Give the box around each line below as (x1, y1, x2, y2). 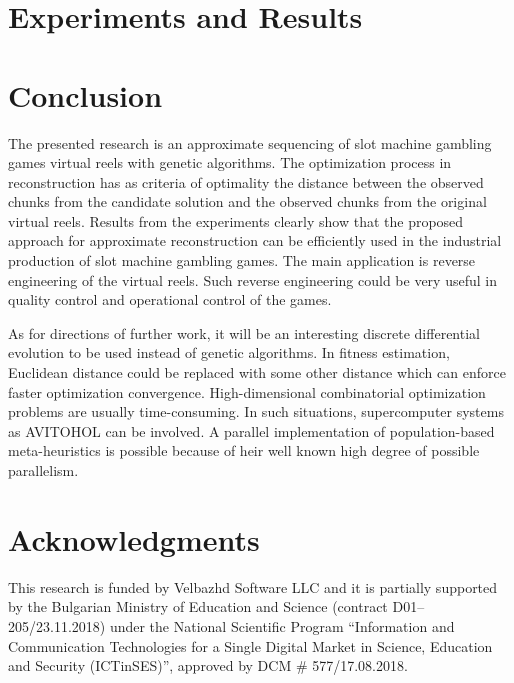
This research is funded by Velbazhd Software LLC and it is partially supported (8, 576, 498, 597)
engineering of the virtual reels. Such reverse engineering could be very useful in (8, 269, 497, 290)
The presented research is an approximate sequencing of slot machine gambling (8, 132, 492, 153)
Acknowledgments (8, 518, 260, 559)
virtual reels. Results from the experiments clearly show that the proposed (8, 210, 464, 231)
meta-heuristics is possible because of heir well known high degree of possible (8, 440, 480, 461)
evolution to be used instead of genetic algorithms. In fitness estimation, (8, 342, 450, 363)
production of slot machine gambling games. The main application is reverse (8, 250, 476, 271)
